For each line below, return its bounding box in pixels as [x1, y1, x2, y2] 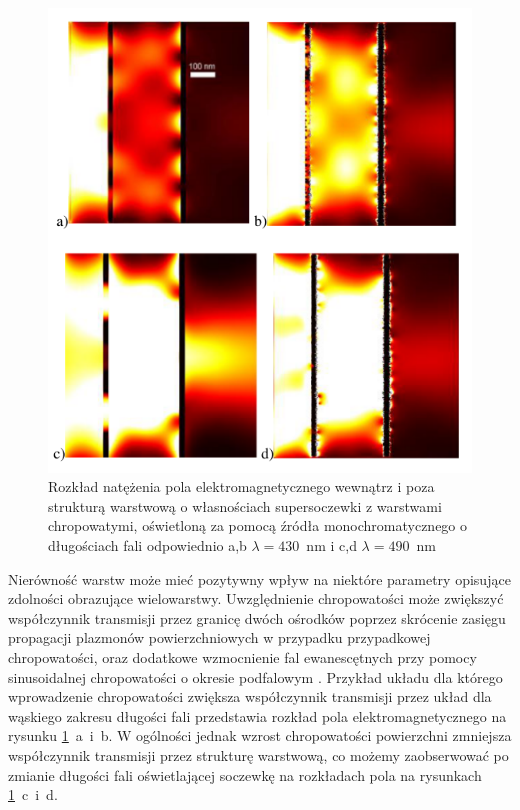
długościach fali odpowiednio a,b [48, 535, 247, 555]
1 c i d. [8, 784, 58, 805]
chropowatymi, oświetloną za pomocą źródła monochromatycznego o [48, 515, 468, 536]
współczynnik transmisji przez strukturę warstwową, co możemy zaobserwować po [8, 744, 509, 765]
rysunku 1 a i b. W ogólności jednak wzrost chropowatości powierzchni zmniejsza [8, 725, 512, 746]
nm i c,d [306, 535, 357, 555]
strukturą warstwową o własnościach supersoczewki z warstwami [48, 495, 442, 516]
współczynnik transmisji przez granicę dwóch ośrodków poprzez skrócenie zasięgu [8, 607, 506, 628]
